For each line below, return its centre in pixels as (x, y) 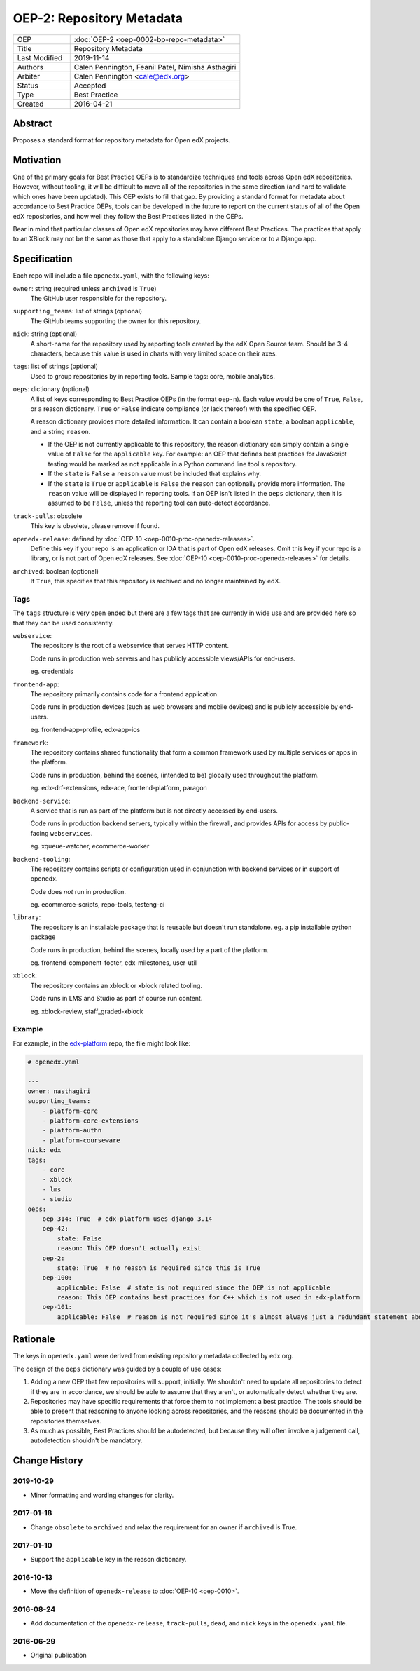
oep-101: (57, 1307)
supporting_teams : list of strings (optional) (78, 311)
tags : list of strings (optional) (55, 366)
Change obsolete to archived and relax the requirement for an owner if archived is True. (164, 1527)
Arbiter (29, 76)
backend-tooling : (42, 859)
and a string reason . (61, 431)
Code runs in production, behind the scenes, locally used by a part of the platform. (149, 949)
